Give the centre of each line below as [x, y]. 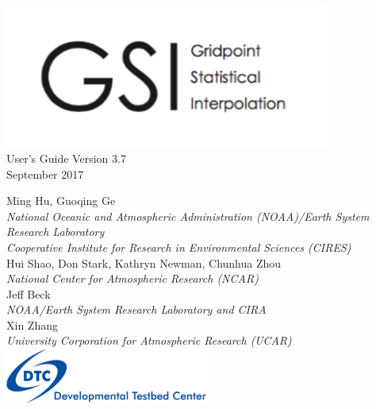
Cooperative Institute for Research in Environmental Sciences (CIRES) [179, 247]
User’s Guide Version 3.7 [66, 158]
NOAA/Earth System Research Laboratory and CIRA [136, 309]
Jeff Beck [29, 293]
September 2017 [45, 174]
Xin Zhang [32, 324]
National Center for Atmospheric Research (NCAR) [132, 278]
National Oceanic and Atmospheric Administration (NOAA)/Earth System [188, 216]
